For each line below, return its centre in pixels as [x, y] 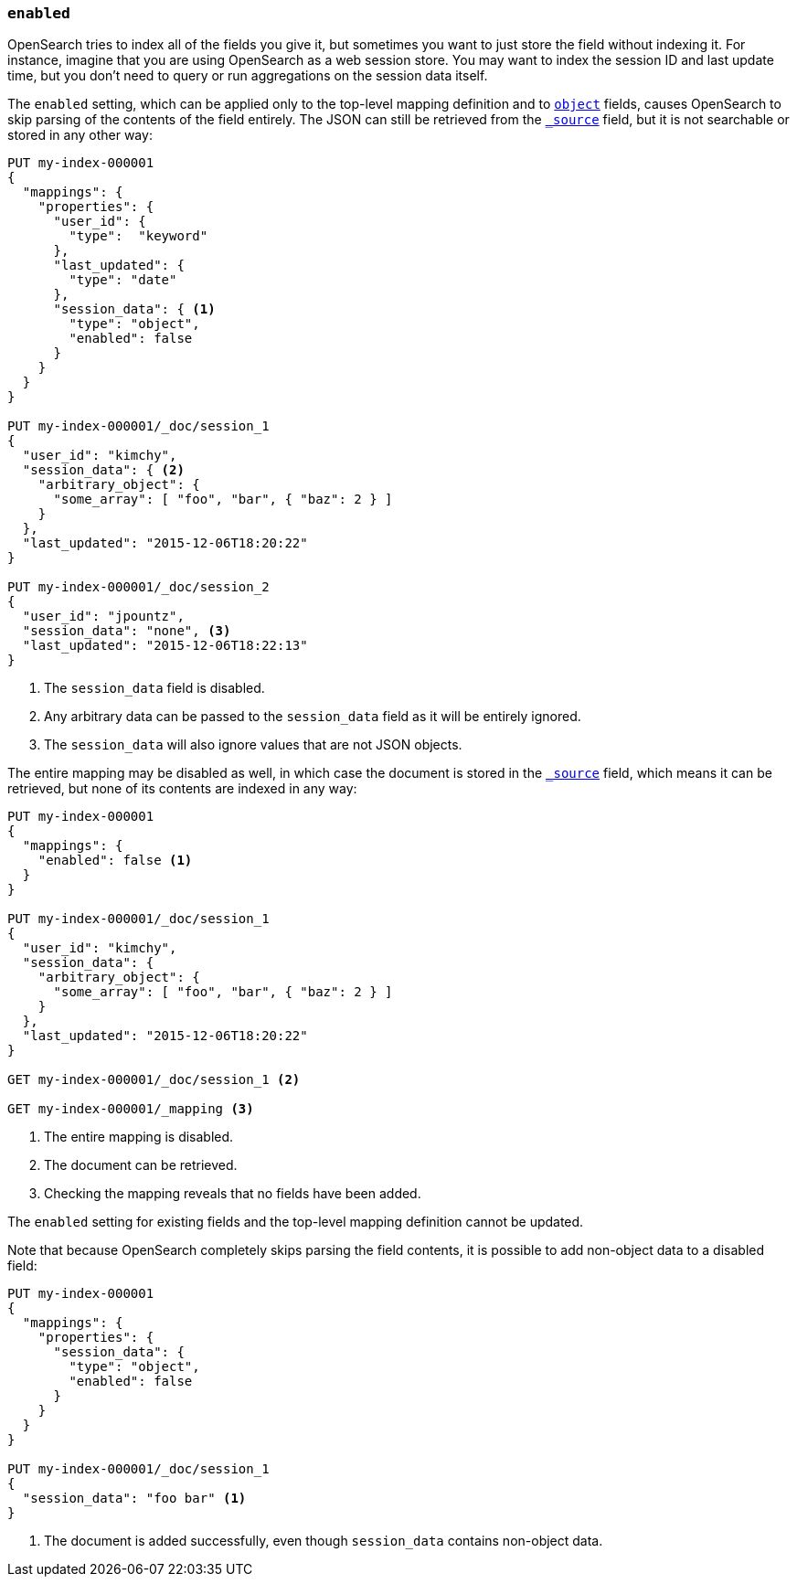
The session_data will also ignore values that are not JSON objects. [253, 745]
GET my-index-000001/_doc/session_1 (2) [154, 1080]
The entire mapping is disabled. [139, 1137]
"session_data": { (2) [103, 470]
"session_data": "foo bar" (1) [134, 1499]
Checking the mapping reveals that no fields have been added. [233, 1194]
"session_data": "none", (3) [127, 631]
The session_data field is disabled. [154, 688]
